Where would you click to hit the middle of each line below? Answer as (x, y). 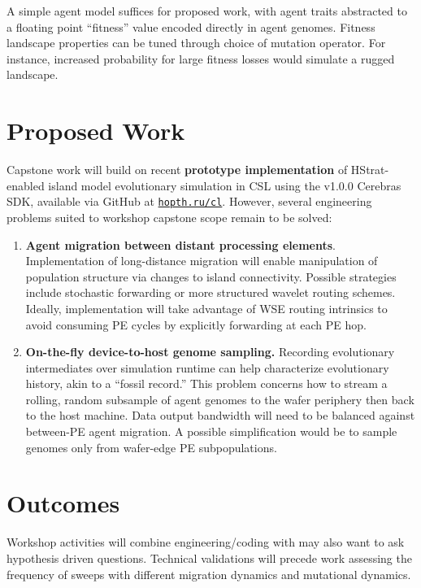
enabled (26, 185)
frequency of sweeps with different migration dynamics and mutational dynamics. (209, 574)
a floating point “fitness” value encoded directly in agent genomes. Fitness (191, 26)
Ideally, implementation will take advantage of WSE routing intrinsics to (206, 308)
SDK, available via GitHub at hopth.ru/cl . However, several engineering (189, 201)
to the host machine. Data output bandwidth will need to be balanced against (220, 415)
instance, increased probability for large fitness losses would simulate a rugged (201, 58)
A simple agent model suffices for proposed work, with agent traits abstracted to (207, 11)
